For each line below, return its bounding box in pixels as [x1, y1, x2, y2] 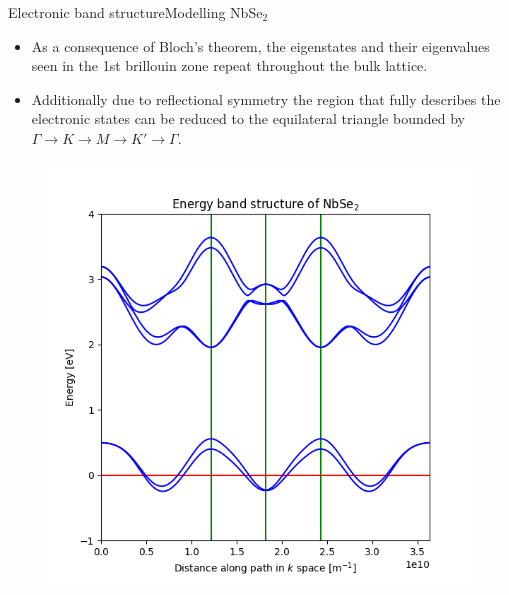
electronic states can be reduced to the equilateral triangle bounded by [31, 108, 465, 129]
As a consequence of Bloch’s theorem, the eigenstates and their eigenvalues [31, 35, 490, 56]
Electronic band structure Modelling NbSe [8, 2, 263, 22]
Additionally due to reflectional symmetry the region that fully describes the [31, 88, 501, 109]
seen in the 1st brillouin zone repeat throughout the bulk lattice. [31, 55, 428, 76]
